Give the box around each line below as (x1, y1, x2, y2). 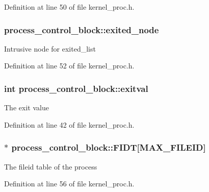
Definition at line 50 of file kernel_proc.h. (4, 2, 135, 12)
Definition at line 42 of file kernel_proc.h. (4, 119, 135, 130)
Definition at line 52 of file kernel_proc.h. (4, 60, 135, 71)
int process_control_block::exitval (4, 82, 148, 94)
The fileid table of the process (4, 161, 97, 172)
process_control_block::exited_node (4, 23, 159, 36)
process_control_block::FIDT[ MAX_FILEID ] (11, 141, 206, 154)
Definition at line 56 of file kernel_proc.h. (4, 178, 135, 189)
